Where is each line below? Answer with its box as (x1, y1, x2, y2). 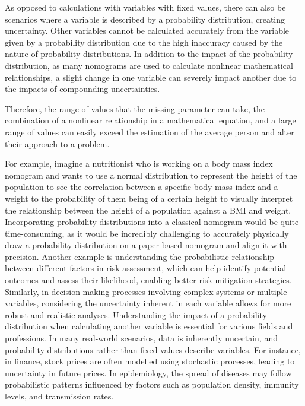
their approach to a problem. (5, 137, 110, 150)
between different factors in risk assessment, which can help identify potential (5, 262, 287, 274)
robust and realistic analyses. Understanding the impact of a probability (5, 308, 267, 321)
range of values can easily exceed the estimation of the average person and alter (5, 125, 294, 138)
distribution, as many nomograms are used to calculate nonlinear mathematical (5, 59, 293, 71)
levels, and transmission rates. (5, 390, 114, 402)
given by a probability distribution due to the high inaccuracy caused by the (5, 36, 283, 48)
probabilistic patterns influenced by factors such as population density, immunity (5, 378, 299, 391)
